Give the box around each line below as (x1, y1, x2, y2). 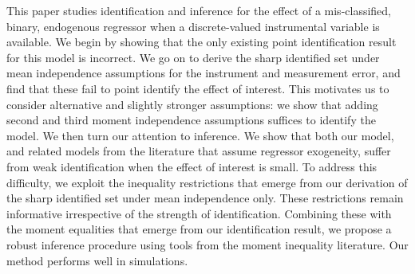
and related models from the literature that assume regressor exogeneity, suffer (6, 143, 391, 159)
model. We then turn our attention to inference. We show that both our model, (6, 127, 394, 143)
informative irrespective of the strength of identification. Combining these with (6, 205, 392, 221)
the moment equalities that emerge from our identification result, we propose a (6, 221, 392, 237)
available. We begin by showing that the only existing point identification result (6, 33, 397, 50)
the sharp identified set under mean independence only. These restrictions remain (6, 190, 404, 206)
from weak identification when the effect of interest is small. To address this (6, 158, 377, 174)
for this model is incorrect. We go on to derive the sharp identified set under (6, 49, 380, 65)
